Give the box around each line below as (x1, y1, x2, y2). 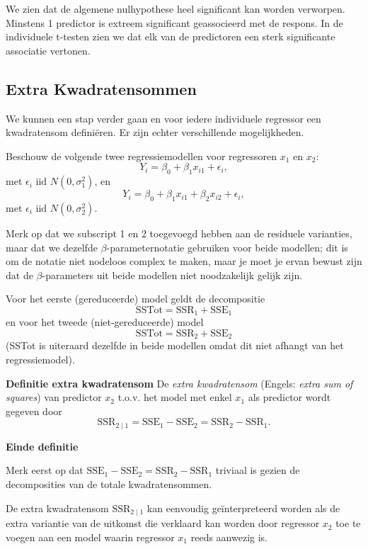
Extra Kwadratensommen (6, 77, 197, 99)
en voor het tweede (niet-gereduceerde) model (6, 315, 204, 329)
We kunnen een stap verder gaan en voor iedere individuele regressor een (6, 111, 321, 125)
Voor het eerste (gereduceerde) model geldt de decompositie (6, 291, 265, 306)
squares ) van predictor (6, 390, 102, 404)
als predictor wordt (248, 390, 331, 404)
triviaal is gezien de (215, 463, 300, 477)
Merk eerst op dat (6, 463, 84, 477)
